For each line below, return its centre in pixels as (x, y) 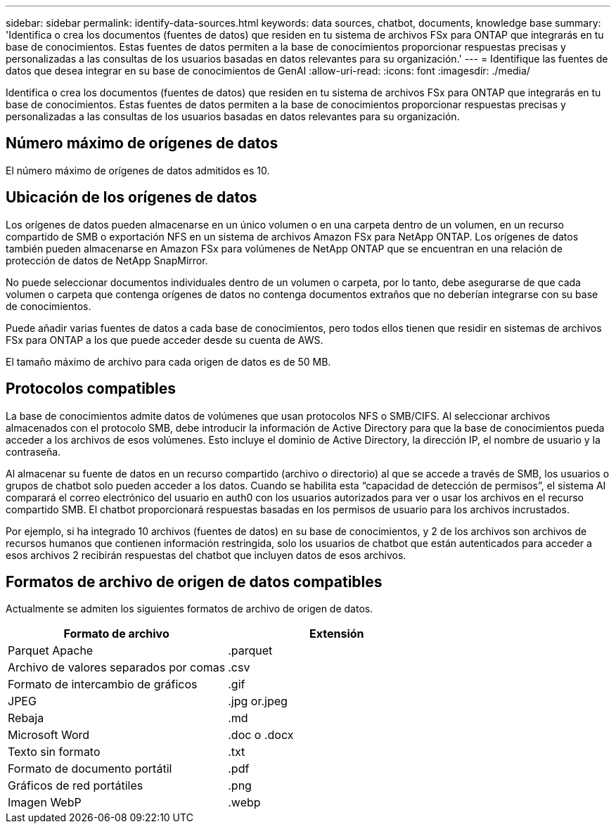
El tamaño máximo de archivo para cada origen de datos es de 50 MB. (168, 361)
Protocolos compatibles (91, 389)
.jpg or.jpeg (258, 701)
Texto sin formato (54, 752)
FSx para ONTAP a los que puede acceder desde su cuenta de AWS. (165, 340)
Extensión (337, 634)
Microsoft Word (49, 735)
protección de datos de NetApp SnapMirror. (107, 260)
